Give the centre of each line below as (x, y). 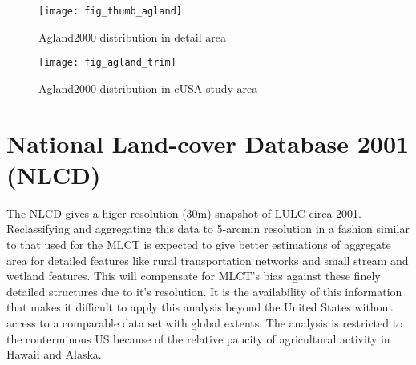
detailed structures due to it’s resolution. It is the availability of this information (204, 291)
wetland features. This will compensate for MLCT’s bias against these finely (194, 276)
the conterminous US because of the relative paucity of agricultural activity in (198, 338)
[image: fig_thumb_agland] (110, 11)
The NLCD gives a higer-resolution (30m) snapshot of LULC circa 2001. (184, 213)
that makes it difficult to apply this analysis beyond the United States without (200, 307)
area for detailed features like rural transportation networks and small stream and (208, 260)
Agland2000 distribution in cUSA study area (148, 88)
